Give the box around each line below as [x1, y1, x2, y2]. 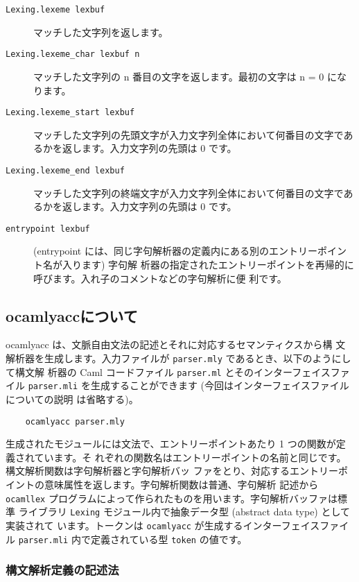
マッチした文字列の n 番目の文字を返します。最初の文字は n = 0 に [33, 69, 338, 83]
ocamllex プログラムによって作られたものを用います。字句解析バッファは [6, 490, 338, 505]
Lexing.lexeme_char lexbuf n [6, 49, 140, 60]
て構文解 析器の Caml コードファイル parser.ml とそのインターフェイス [6, 364, 331, 379]
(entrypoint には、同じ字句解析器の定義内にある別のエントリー [33, 243, 317, 258]
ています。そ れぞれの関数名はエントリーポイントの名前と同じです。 [34, 450, 347, 464]
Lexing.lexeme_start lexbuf [6, 108, 135, 118]
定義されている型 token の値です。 [90, 531, 247, 546]
